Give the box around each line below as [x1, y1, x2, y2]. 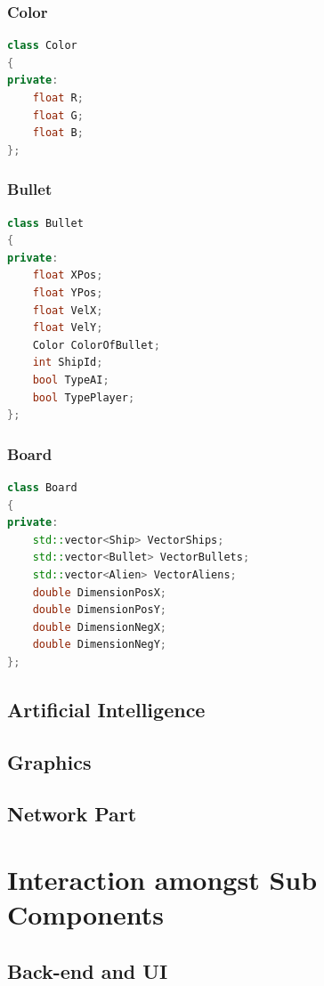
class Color [7, 39, 77, 53]
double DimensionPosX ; [32, 586, 166, 599]
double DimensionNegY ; [32, 638, 166, 651]
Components [7, 896, 164, 933]
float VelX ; [32, 303, 103, 317]
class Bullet [7, 216, 84, 230]
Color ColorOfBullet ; [32, 338, 160, 352]
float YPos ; [32, 286, 103, 299]
